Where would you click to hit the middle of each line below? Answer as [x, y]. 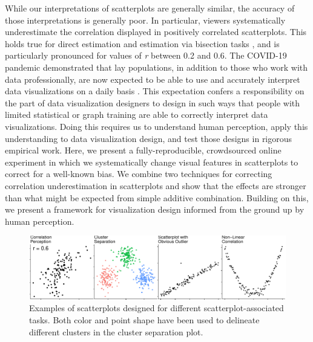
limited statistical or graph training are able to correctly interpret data [137, 115]
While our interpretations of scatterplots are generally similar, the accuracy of [150, 8]
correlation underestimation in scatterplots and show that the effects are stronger [156, 185]
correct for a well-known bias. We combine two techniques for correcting [139, 174]
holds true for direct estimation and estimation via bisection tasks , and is [142, 43]
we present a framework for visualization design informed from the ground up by [155, 209]
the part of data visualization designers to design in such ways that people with [153, 102]
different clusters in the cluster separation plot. [116, 331]
